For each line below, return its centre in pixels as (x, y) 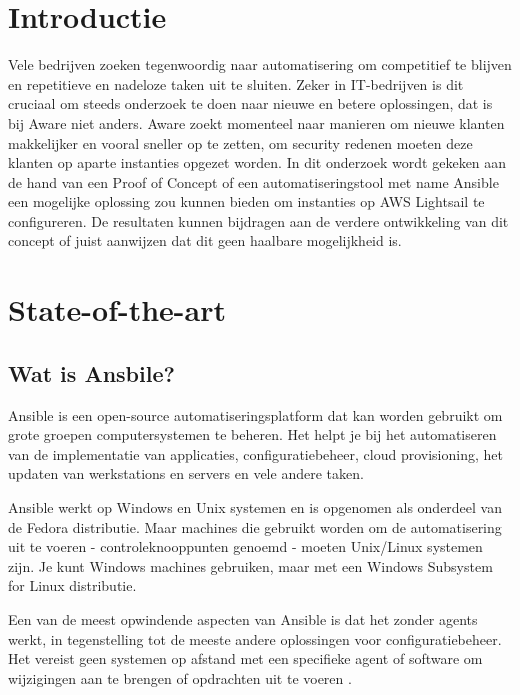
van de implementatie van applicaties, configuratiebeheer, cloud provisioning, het (255, 453)
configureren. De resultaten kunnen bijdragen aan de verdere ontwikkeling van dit (258, 220)
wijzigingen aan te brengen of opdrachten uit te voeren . (180, 677)
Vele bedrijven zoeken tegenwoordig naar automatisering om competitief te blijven (260, 64)
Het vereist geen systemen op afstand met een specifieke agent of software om (245, 658)
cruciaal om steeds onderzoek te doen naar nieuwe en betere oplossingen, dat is (250, 103)
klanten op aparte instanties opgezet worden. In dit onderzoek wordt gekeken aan (257, 162)
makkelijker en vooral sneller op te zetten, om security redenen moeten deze (240, 142)
